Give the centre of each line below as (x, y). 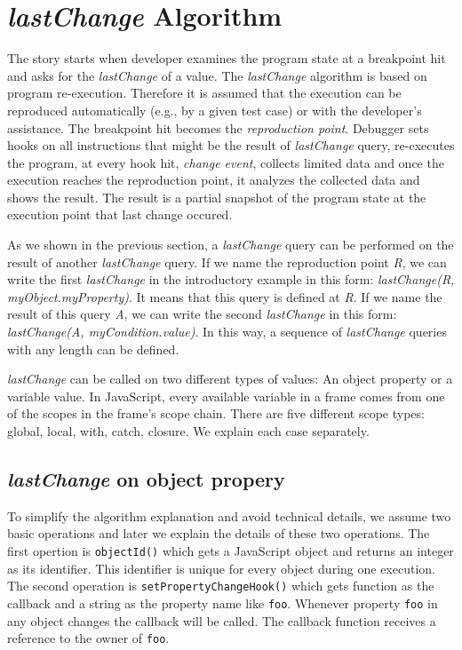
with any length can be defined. (93, 349)
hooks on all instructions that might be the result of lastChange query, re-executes (231, 145)
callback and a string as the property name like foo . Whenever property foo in (223, 602)
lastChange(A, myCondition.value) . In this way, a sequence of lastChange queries (227, 332)
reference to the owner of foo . (88, 638)
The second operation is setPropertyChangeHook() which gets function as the (221, 586)
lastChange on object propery (146, 478)
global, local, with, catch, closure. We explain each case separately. (188, 431)
